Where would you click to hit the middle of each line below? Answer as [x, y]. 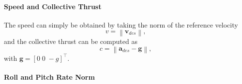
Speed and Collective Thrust [53, 6]
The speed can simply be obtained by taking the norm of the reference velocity [121, 24]
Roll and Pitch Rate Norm [49, 77]
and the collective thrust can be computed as [71, 41]
